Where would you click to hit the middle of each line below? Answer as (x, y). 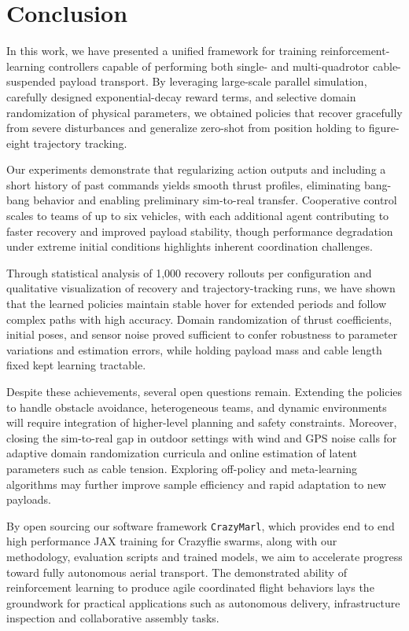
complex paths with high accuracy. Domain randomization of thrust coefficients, (199, 319)
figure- (384, 128)
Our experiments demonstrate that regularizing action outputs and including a (196, 169)
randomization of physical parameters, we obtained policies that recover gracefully (204, 112)
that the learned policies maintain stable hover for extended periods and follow (197, 304)
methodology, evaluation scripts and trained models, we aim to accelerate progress (204, 556)
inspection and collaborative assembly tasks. (113, 618)
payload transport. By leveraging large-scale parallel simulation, (213, 81)
